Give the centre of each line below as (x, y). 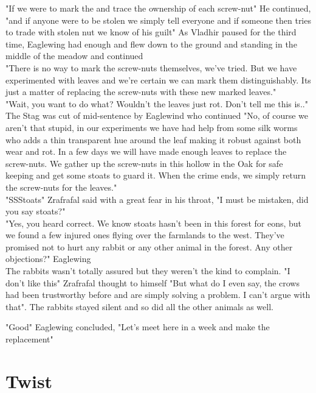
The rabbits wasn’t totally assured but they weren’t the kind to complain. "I (148, 271)
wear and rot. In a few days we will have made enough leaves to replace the (146, 151)
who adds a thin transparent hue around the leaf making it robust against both (153, 139)
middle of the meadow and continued (74, 56)
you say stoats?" (36, 211)
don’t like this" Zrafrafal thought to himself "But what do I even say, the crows (153, 282)
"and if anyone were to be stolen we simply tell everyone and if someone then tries (158, 20)
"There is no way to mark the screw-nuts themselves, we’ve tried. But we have (151, 67)
